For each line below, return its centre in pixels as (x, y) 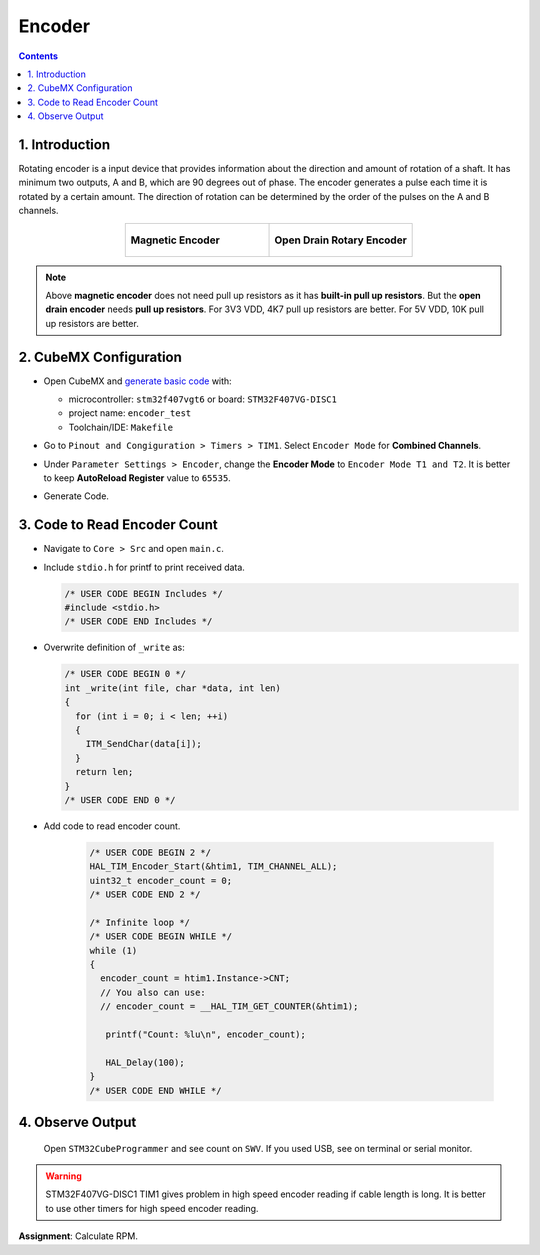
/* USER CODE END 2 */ (145, 894)
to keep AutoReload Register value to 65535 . (137, 478)
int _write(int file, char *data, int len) (173, 688)
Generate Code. (76, 496)
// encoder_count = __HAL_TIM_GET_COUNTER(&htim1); (229, 1006)
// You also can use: (153, 992)
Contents (38, 56)
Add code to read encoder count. (112, 826)
